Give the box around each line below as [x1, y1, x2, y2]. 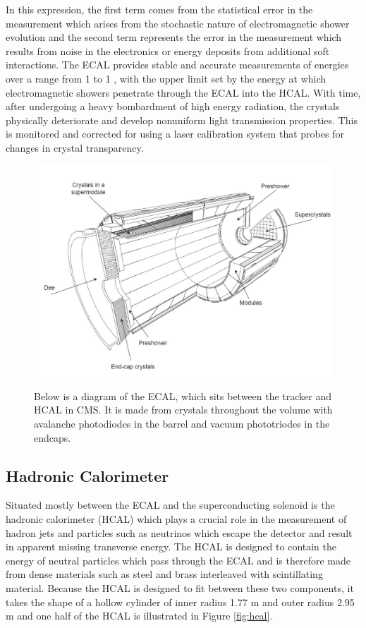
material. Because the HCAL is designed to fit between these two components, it [6, 580, 354, 595]
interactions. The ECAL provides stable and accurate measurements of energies [6, 57, 349, 72]
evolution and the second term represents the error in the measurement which [6, 30, 342, 44]
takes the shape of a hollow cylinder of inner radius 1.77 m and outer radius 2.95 [6, 594, 355, 609]
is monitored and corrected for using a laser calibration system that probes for [6, 126, 344, 141]
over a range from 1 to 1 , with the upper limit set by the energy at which [6, 71, 327, 85]
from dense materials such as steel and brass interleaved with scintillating [6, 567, 323, 581]
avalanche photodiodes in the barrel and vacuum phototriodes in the [34, 416, 330, 430]
